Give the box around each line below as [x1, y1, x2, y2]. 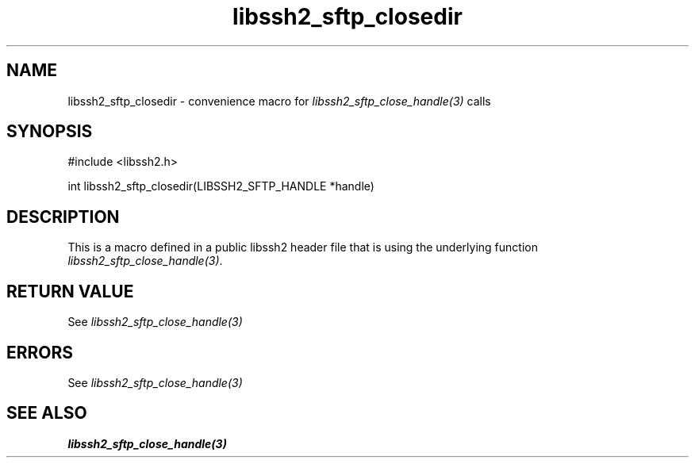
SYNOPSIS [6, 121, 93, 142]
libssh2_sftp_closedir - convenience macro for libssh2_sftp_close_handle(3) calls [67, 94, 491, 108]
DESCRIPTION [6, 206, 120, 227]
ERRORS [6, 342, 74, 362]
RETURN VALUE [6, 281, 134, 301]
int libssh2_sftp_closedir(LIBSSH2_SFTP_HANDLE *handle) [67, 179, 374, 194]
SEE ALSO [6, 403, 87, 424]
